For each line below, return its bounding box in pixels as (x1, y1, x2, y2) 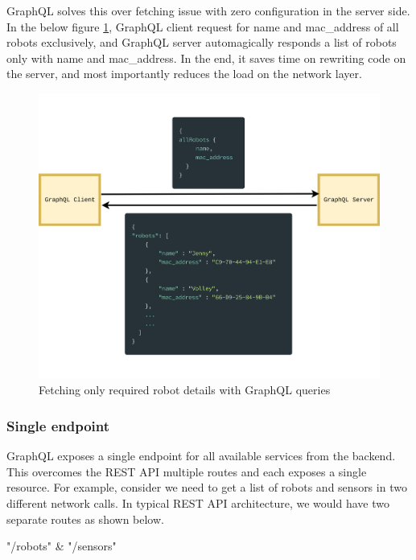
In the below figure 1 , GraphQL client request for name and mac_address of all (6, 18, 399, 35)
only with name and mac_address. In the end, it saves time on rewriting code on (6, 49, 406, 66)
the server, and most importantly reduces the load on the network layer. (6, 65, 362, 82)
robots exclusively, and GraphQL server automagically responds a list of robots (6, 34, 397, 51)
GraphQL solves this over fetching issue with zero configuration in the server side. (6, 2, 410, 19)
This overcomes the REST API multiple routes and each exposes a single (6, 463, 367, 480)
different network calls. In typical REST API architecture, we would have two (6, 494, 389, 511)
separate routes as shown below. (6, 510, 164, 527)
